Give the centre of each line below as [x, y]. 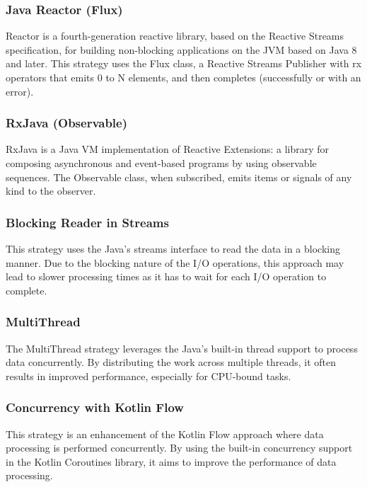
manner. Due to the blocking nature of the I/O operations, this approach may [175, 262]
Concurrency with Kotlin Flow [95, 407]
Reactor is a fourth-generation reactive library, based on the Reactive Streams [175, 36]
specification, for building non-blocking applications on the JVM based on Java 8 [181, 49]
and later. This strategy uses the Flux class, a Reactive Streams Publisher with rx [184, 63]
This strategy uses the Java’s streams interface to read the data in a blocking [173, 248]
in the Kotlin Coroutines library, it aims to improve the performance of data [171, 461]
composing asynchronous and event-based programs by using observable [161, 163]
